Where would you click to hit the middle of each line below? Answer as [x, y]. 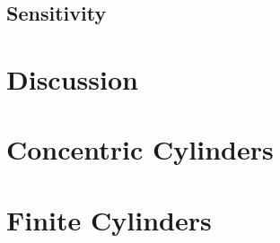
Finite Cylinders [109, 219]
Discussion [72, 78]
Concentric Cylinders [140, 149]
